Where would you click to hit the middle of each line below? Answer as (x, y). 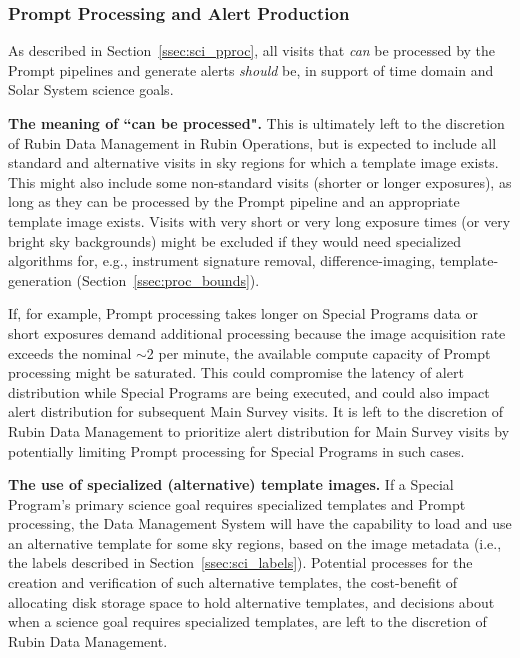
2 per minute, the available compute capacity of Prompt (318, 352)
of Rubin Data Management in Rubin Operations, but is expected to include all (252, 142)
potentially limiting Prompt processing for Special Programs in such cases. (236, 450)
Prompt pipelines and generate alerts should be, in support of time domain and (251, 69)
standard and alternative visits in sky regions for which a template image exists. (253, 162)
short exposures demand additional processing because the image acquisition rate (257, 332)
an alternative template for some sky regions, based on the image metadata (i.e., (255, 542)
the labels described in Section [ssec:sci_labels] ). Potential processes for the (240, 562)
